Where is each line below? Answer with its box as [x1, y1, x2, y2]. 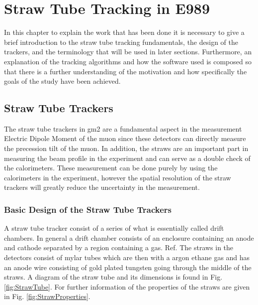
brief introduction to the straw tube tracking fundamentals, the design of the [4, 36, 238, 47]
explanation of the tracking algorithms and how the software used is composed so [4, 56, 252, 66]
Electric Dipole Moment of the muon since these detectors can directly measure [4, 133, 246, 144]
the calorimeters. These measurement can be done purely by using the [4, 162, 218, 173]
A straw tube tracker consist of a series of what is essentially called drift [4, 223, 224, 233]
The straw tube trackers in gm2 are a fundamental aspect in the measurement [4, 123, 242, 134]
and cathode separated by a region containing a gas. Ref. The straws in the [4, 242, 234, 253]
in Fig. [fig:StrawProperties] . [4, 291, 90, 302]
